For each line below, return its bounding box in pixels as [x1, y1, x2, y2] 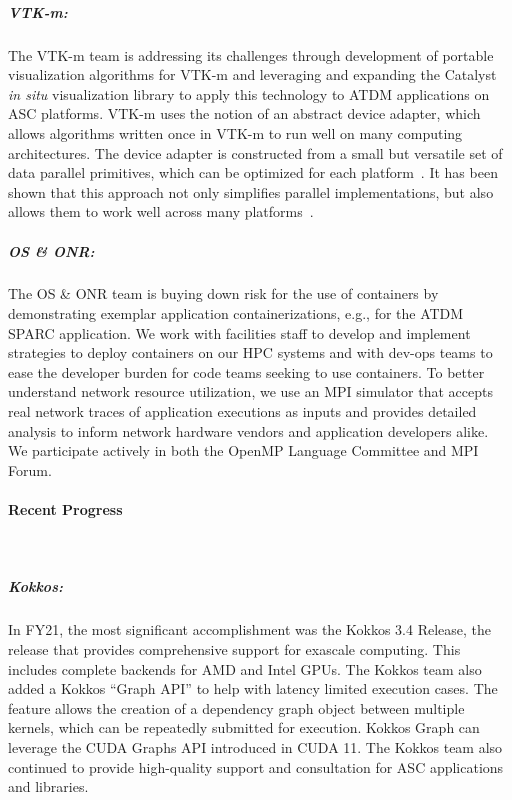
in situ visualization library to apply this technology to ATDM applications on [8, 83, 490, 104]
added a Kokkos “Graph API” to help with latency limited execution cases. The [8, 678, 498, 699]
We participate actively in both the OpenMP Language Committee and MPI [8, 440, 479, 461]
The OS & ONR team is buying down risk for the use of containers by [8, 283, 439, 304]
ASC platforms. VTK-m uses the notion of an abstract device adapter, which [8, 103, 481, 124]
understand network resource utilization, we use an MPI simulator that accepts [8, 381, 493, 402]
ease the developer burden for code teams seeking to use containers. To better [8, 361, 485, 382]
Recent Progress [8, 499, 123, 519]
